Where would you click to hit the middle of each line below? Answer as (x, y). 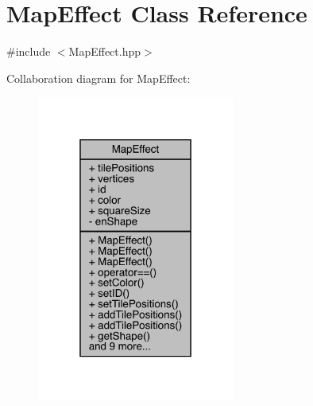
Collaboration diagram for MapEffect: (99, 78)
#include (29, 51)
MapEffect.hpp (105, 51)
